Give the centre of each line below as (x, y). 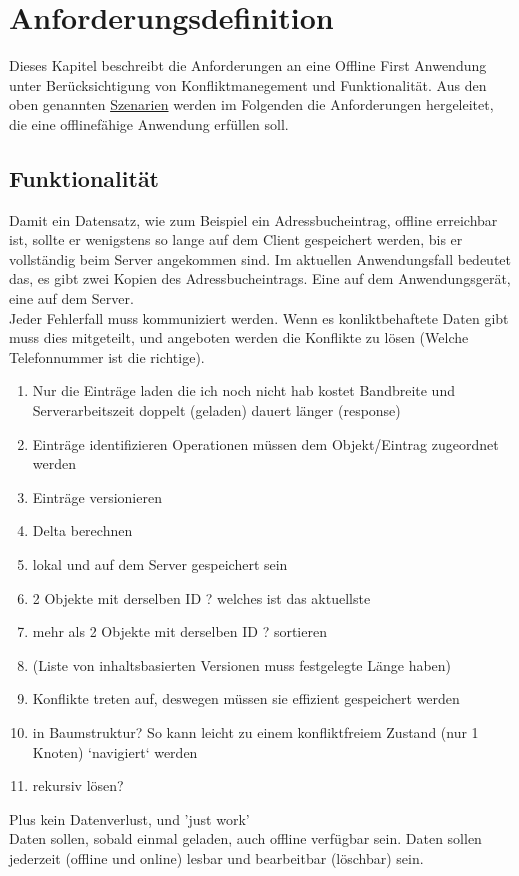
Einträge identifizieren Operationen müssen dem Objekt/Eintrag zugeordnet (265, 443)
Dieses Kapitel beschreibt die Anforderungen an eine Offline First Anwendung (248, 65)
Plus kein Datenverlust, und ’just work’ (129, 818)
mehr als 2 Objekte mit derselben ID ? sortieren (179, 631)
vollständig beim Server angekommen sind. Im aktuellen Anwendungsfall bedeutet (260, 258)
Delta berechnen (82, 530)
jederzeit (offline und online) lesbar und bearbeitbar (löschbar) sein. (216, 857)
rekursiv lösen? (78, 785)
